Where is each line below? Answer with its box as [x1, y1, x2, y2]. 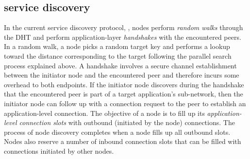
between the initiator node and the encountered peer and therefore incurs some [4, 70, 239, 80]
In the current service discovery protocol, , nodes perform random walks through [4, 22, 243, 32]
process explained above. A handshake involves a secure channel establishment [4, 60, 237, 70]
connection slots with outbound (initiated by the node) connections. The [19, 117, 235, 127]
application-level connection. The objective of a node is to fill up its [4, 108, 205, 118]
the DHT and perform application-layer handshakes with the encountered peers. [4, 32, 241, 42]
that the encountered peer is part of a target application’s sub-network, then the [4, 89, 243, 99]
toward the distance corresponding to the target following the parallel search [4, 50, 232, 61]
